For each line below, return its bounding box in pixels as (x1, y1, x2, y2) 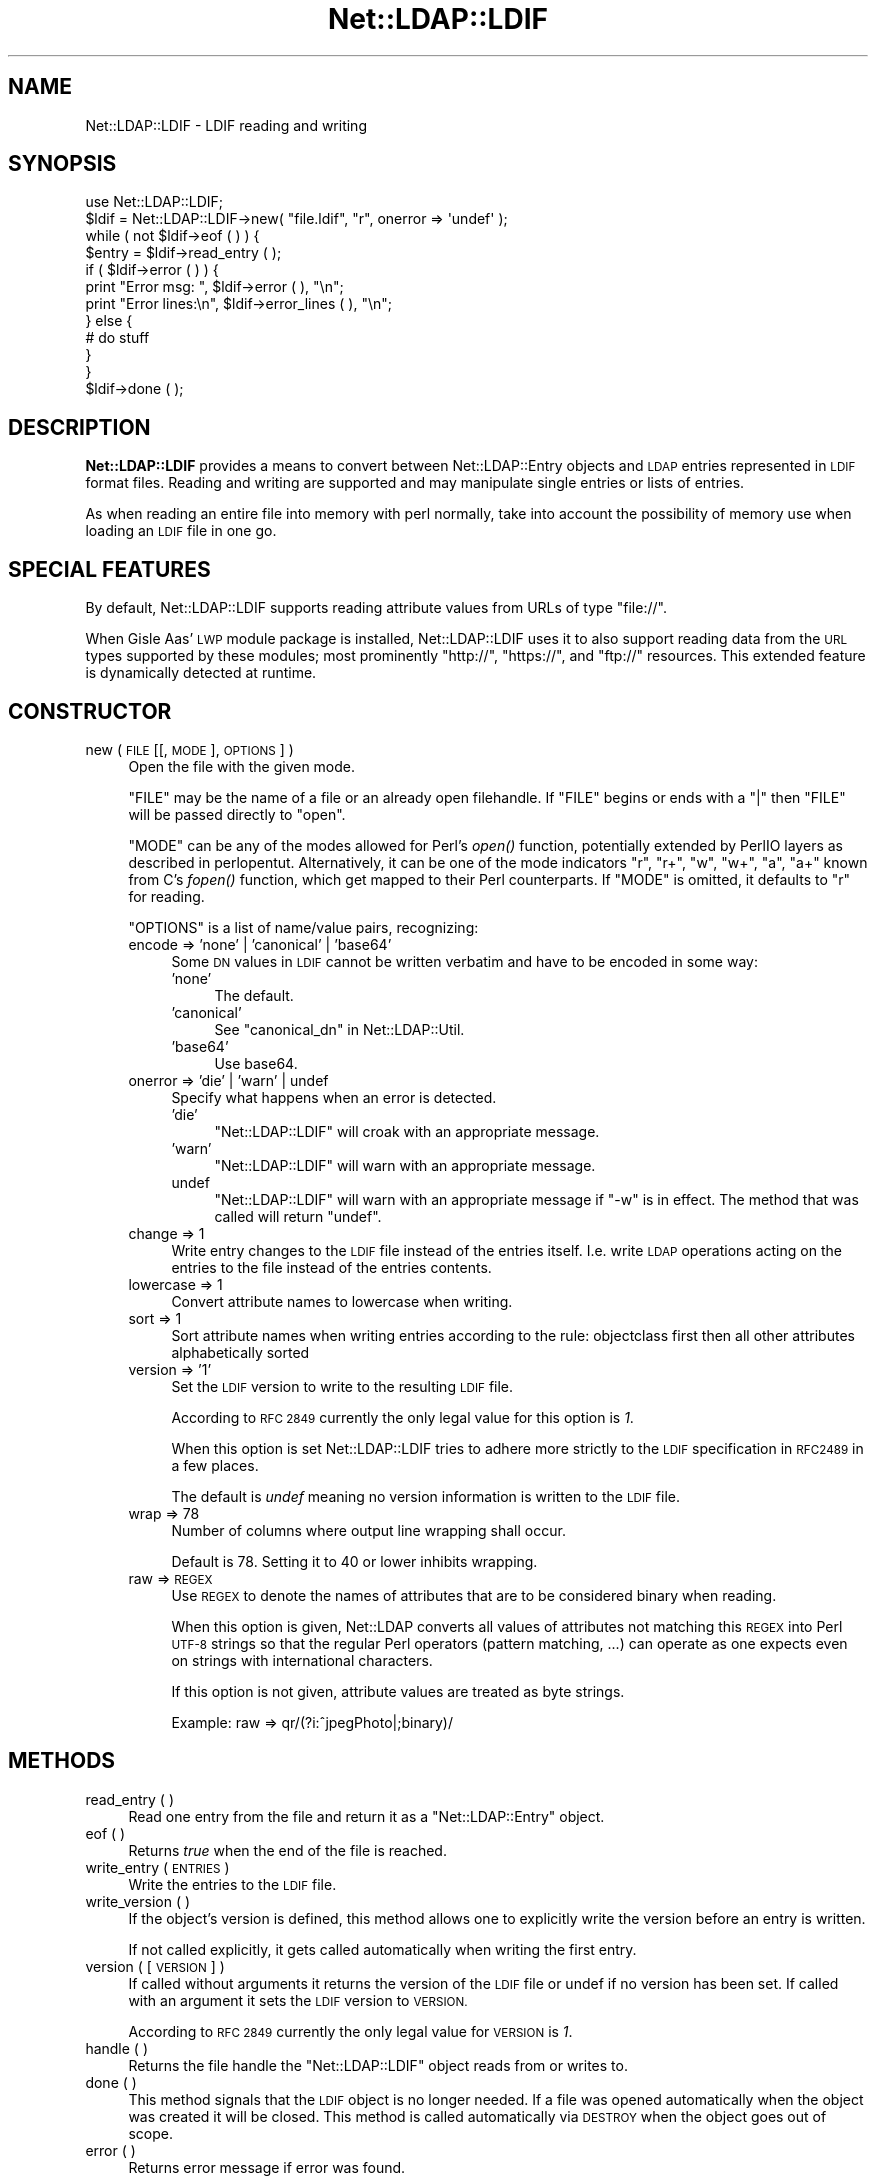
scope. (128, 2124, 173, 2142)
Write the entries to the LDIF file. (128, 1875, 337, 1893)
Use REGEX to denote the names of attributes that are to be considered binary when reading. (171, 1586, 777, 1604)
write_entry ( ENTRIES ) (85, 1858, 230, 1876)
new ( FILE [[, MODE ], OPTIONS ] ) (85, 740, 294, 758)
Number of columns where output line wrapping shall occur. (171, 1521, 566, 1539)
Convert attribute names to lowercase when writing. (171, 1292, 513, 1310)
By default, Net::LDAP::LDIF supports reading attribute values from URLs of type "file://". (85, 599, 667, 617)
